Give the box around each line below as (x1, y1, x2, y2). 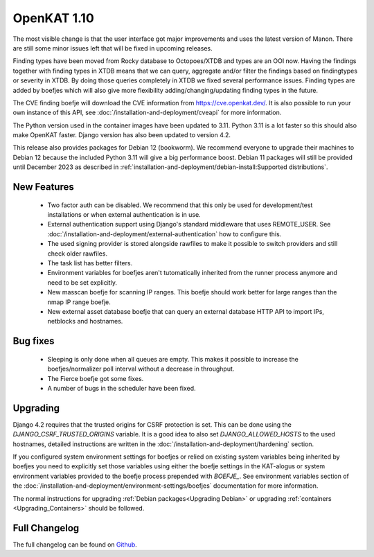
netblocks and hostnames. (47, 317, 123, 326)
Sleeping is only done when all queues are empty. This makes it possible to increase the (47, 355, 299, 363)
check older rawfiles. (47, 249, 107, 258)
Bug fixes (12, 335, 55, 347)
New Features (12, 181, 74, 193)
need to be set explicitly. (47, 278, 118, 287)
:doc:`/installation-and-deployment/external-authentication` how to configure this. (47, 229, 282, 238)
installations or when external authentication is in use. (47, 211, 201, 219)
